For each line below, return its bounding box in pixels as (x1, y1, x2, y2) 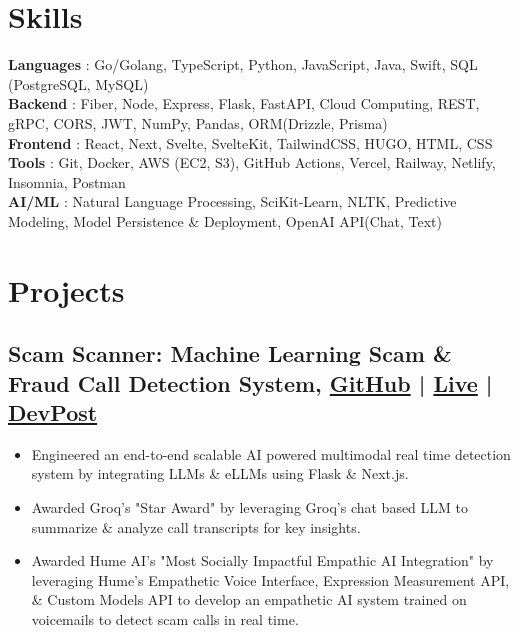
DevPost (8, 397, 98, 428)
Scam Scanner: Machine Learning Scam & (8, 338, 452, 369)
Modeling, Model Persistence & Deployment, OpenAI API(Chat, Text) (8, 210, 443, 231)
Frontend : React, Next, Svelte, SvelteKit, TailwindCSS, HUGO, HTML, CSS (8, 132, 493, 153)
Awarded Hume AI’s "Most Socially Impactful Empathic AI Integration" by (31, 550, 494, 571)
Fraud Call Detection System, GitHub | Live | (8, 367, 493, 398)
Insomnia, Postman (8, 171, 126, 192)
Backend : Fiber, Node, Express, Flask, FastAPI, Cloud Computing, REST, (8, 93, 480, 114)
